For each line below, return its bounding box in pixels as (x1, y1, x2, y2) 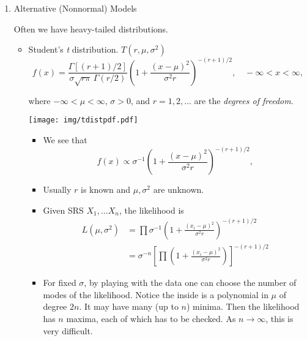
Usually (43, 183, 72, 196)
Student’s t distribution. (28, 43, 119, 56)
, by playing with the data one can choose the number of (84, 276, 297, 289)
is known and (81, 183, 130, 196)
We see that (43, 133, 87, 146)
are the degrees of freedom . (194, 94, 294, 107)
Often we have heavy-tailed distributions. (13, 22, 169, 35)
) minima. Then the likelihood (187, 300, 300, 313)
